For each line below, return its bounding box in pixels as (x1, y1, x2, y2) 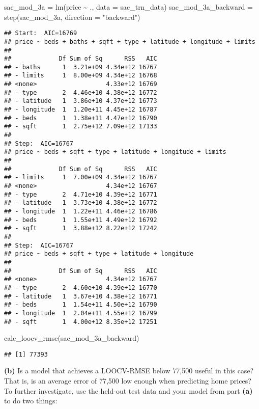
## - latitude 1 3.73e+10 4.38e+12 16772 (4, 199, 157, 207)
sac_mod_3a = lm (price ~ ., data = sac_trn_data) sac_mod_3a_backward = (4, 2, 253, 12)
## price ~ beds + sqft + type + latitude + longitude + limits (4, 148, 226, 156)
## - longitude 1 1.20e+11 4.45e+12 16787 (4, 106, 157, 114)
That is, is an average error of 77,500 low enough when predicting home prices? (4, 375, 251, 386)
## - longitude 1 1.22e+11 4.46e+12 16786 (4, 207, 157, 215)
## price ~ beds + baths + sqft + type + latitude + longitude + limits (4, 38, 255, 45)
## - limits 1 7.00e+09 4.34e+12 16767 (4, 174, 157, 181)
